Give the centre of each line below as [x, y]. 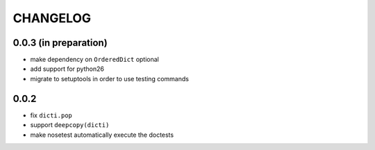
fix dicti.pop [51, 115]
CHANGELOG [52, 18]
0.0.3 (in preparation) [60, 43]
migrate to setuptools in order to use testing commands [109, 78]
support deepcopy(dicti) [70, 125]
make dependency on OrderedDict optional [94, 60]
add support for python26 [67, 69]
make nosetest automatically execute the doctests [102, 135]
